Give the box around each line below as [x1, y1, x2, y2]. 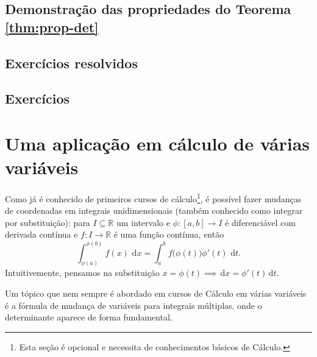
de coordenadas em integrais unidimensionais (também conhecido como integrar [5, 204, 303, 217]
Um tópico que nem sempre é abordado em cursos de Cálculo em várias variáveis [5, 286, 307, 299]
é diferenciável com [225, 216, 296, 228]
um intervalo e [116, 216, 170, 228]
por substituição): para [5, 216, 90, 228]
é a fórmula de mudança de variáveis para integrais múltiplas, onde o [5, 299, 262, 311]
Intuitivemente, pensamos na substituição [5, 266, 160, 279]
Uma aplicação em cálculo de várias [5, 130, 310, 155]
